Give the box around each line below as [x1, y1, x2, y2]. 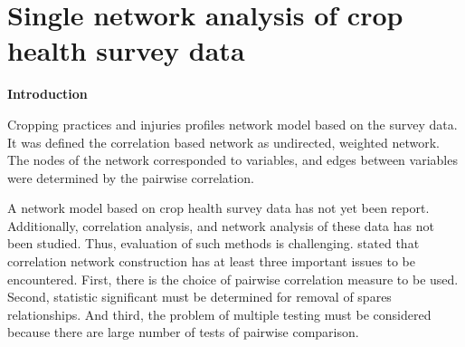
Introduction [7, 84, 88, 103]
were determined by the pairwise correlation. [7, 168, 254, 187]
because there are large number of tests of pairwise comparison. [7, 323, 359, 342]
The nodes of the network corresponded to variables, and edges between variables [7, 150, 458, 169]
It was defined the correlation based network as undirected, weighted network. [7, 132, 440, 151]
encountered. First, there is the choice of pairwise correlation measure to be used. [7, 269, 459, 288]
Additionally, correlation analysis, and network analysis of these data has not [7, 216, 434, 235]
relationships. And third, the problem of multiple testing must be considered [7, 304, 432, 323]
